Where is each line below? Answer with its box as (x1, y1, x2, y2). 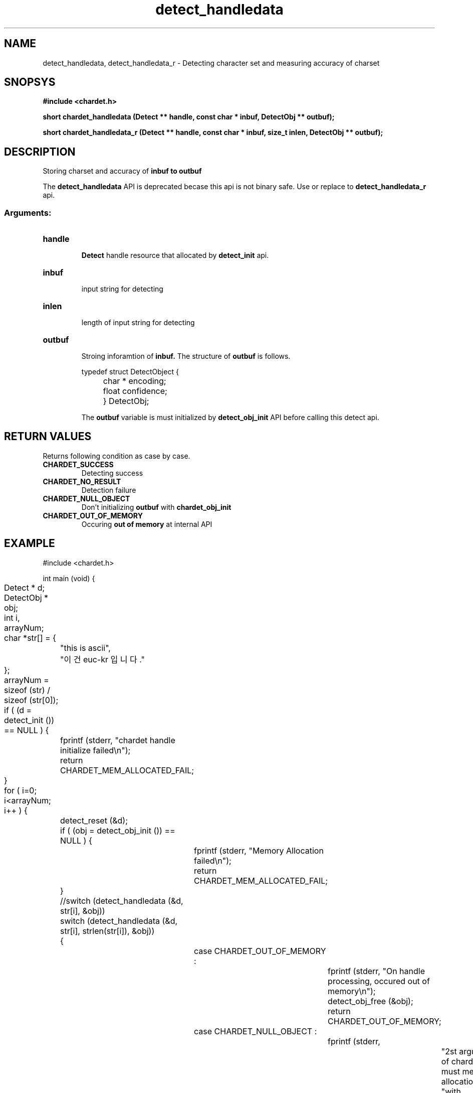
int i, (4, 612, 20, 623)
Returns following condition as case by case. (43, 451, 190, 460)
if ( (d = (4, 705, 32, 715)
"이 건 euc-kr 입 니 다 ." (60, 654, 145, 664)
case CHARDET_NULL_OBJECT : (194, 1026, 317, 1036)
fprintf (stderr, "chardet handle (60, 735, 175, 745)
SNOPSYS (4, 76, 56, 89)
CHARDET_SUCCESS (43, 460, 114, 469)
